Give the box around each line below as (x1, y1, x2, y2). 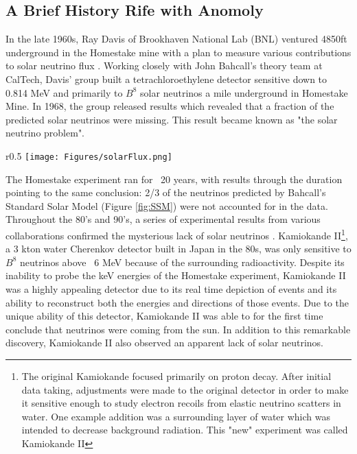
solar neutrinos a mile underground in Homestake (140, 85, 348, 99)
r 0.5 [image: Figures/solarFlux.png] (5, 148, 172, 163)
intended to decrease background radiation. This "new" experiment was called (21, 422, 348, 437)
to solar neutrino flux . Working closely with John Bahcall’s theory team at (5, 58, 323, 73)
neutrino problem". (5, 126, 85, 140)
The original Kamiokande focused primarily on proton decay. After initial (21, 368, 332, 383)
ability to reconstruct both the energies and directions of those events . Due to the (5, 295, 349, 309)
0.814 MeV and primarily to (5, 85, 123, 99)
